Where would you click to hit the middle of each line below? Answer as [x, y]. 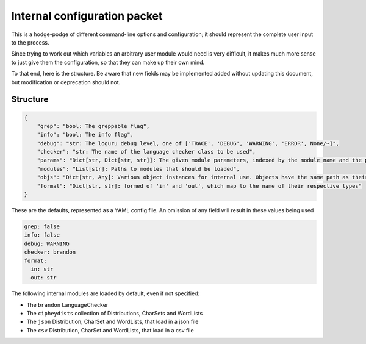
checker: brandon [50, 252]
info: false [42, 235]
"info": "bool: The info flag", [85, 135]
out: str [44, 278]
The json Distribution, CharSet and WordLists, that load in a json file [113, 322]
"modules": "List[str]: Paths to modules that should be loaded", [138, 169]
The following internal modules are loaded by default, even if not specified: [106, 293]
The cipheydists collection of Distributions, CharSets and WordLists [115, 314]
